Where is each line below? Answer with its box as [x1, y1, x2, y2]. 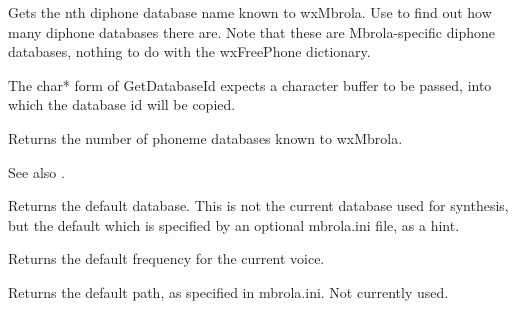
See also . [8, 161, 65, 182]
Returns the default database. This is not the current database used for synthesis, [8, 195, 509, 216]
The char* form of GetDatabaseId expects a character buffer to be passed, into [8, 74, 492, 95]
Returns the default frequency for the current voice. [8, 248, 325, 269]
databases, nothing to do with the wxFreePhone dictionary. [8, 41, 371, 62]
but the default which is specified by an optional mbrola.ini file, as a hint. [8, 214, 460, 235]
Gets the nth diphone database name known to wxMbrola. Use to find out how [8, 2, 492, 22]
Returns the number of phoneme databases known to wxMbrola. [8, 127, 403, 148]
